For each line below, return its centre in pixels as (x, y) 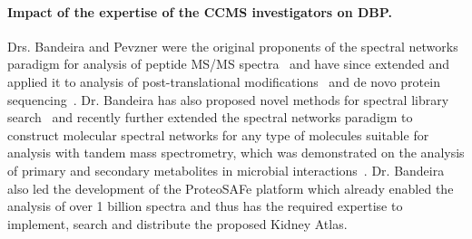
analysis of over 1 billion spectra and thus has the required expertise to (205, 206)
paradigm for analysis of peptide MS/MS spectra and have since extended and (228, 64)
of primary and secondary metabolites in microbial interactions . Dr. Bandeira (226, 170)
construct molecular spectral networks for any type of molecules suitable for (218, 134)
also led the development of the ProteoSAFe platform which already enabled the (231, 188)
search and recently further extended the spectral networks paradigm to (210, 117)
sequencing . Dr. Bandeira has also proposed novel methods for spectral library (228, 99)
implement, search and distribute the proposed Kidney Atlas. (177, 223)
